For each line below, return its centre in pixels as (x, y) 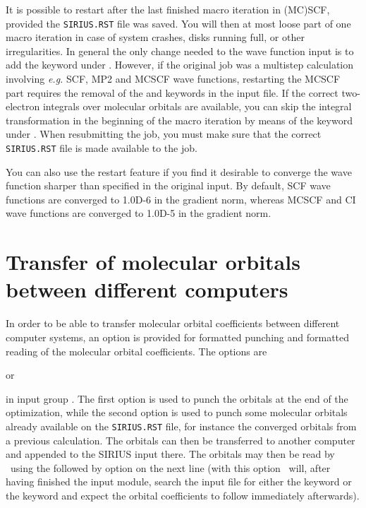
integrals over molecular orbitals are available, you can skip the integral (197, 106)
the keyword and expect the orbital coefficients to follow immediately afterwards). (183, 495)
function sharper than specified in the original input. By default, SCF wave (168, 185)
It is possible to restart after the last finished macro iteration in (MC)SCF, (168, 9)
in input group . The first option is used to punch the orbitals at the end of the (177, 398)
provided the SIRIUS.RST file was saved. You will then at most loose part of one (178, 23)
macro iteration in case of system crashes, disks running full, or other (155, 37)
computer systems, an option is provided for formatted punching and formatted (178, 337)
